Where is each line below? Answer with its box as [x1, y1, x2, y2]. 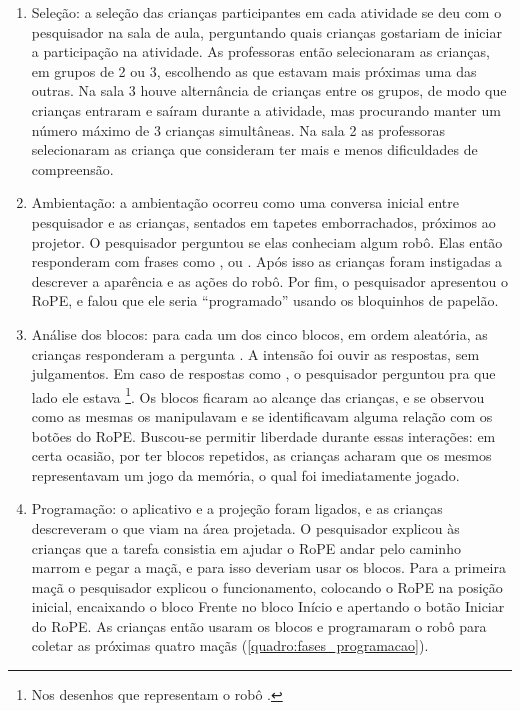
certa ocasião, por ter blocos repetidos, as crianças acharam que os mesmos [31, 445, 492, 466]
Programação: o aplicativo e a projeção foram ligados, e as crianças [31, 498, 443, 519]
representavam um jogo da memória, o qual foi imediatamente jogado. [31, 464, 460, 485]
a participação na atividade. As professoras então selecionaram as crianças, [31, 41, 490, 62]
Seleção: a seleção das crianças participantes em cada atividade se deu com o [31, 2, 502, 22]
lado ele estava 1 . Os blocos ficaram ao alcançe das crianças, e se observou [31, 383, 485, 407]
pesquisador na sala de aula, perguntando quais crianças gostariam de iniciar [31, 21, 502, 42]
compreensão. [31, 158, 114, 179]
